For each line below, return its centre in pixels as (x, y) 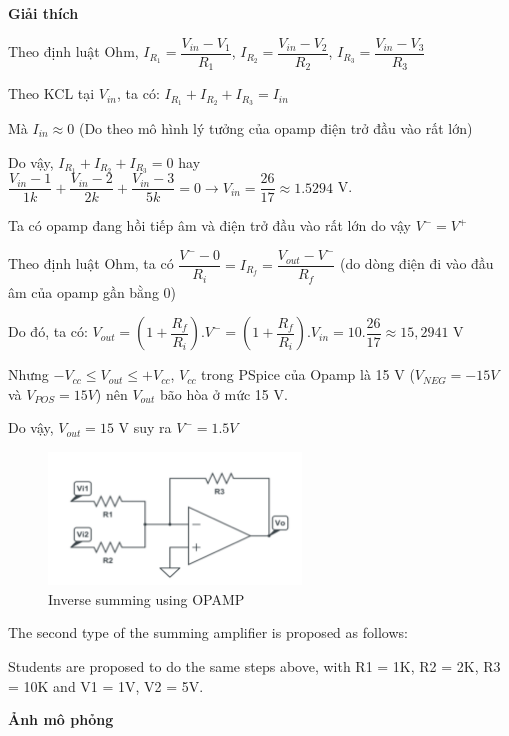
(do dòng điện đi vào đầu (416, 263)
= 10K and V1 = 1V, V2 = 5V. (106, 685)
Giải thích (43, 13)
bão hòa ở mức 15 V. (223, 393)
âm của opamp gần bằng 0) (92, 291)
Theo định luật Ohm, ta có (91, 263)
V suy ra (145, 427)
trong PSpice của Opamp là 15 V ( (308, 374)
